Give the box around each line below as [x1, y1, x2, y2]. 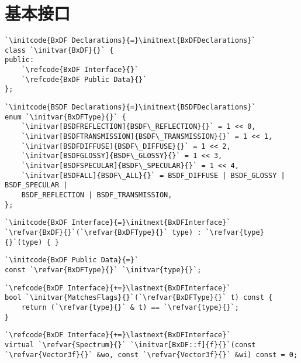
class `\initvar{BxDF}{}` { [5, 46, 114, 54]
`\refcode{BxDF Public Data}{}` [21, 75, 147, 84]
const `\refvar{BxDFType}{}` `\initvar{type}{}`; [5, 265, 202, 274]
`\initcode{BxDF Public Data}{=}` [5, 256, 139, 265]
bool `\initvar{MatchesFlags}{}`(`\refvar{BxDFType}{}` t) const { [5, 293, 273, 302]
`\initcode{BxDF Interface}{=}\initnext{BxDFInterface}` [5, 218, 231, 227]
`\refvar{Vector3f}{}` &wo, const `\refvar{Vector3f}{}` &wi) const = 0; [5, 350, 298, 359]
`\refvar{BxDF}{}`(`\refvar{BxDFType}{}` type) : [5, 228, 202, 237]
